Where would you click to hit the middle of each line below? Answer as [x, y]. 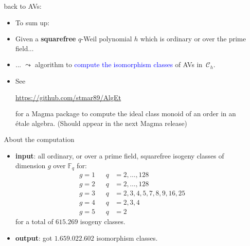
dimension [30, 165]
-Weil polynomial [107, 39]
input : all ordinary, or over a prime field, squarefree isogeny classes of [120, 155]
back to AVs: [23, 6]
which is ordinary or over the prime [193, 39]
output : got [34, 237]
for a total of [34, 221]
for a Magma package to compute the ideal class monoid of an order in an [126, 114]
